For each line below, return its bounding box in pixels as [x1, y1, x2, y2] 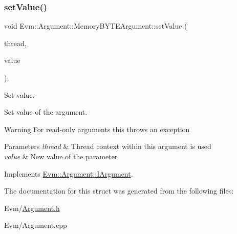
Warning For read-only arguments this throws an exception [4, 123, 190, 134]
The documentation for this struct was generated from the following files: [4, 185, 234, 196]
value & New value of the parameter [4, 151, 118, 161]
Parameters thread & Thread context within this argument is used [4, 141, 211, 152]
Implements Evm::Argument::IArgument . [4, 168, 133, 179]
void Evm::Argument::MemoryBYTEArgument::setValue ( [4, 20, 187, 31]
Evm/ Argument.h [4, 202, 60, 213]
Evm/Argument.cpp [4, 220, 67, 230]
